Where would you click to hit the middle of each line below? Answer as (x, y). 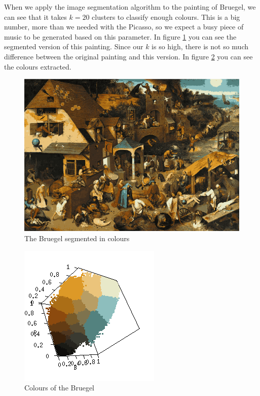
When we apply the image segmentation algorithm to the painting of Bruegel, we (130, 7)
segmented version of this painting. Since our (74, 46)
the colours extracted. (38, 66)
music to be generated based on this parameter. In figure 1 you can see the (120, 36)
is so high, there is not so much (200, 46)
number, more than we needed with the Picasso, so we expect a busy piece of (124, 27)
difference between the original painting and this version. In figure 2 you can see (128, 56)
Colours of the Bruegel (60, 388)
